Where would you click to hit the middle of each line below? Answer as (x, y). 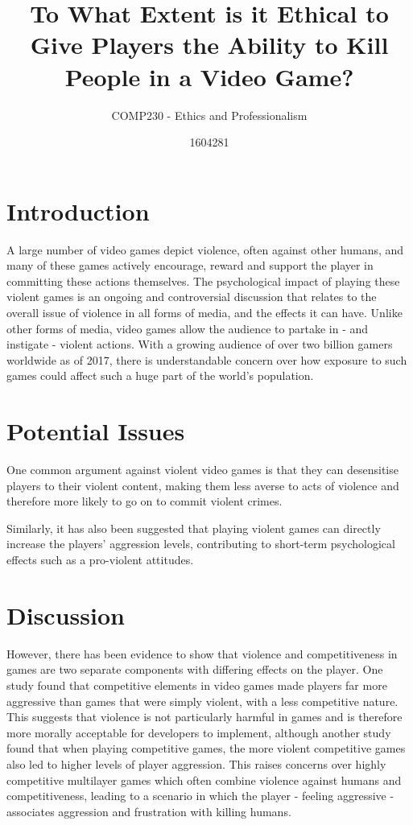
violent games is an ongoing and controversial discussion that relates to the (192, 297)
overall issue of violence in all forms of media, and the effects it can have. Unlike (204, 312)
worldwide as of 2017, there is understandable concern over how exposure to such (207, 359)
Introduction (78, 210)
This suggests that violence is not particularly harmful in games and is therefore (204, 717)
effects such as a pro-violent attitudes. (100, 560)
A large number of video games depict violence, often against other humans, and (205, 249)
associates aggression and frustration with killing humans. (149, 811)
